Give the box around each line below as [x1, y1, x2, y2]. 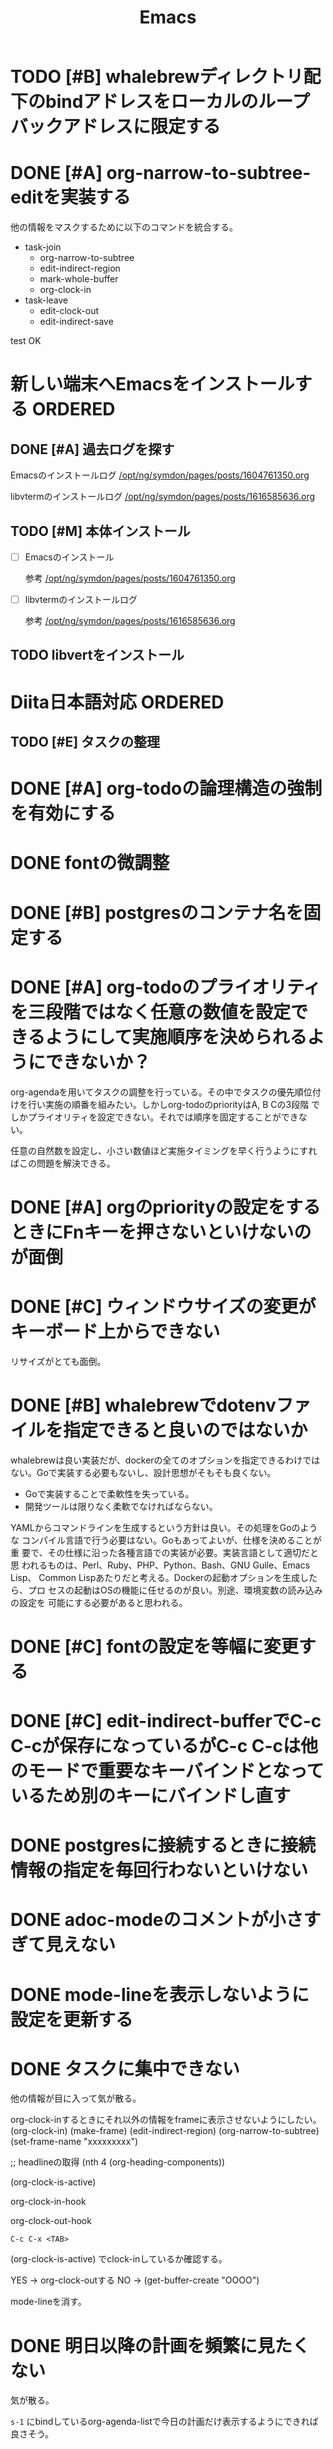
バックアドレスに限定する [10, 116, 222, 138]
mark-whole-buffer [39, 273, 119, 285]
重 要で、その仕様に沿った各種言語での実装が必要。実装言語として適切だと [10, 1546, 319, 1558]
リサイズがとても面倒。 [10, 1355, 107, 1367]
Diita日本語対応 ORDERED [10, 691, 225, 713]
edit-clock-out [39, 305, 99, 317]
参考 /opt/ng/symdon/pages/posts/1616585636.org [24, 615, 236, 627]
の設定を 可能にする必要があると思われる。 [10, 1596, 188, 1608]
